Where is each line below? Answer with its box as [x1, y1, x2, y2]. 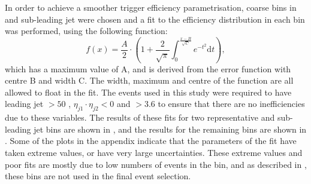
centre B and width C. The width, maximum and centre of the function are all [5, 74, 294, 87]
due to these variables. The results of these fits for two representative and [5, 111, 275, 124]
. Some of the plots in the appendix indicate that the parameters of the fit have [5, 134, 297, 147]
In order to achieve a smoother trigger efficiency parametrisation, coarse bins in [5, 1, 297, 13]
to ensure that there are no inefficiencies [158, 97, 305, 110]
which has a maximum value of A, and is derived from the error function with [5, 62, 291, 75]
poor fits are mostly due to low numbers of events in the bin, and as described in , [5, 158, 307, 170]
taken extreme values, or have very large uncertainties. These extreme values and [5, 146, 303, 158]
